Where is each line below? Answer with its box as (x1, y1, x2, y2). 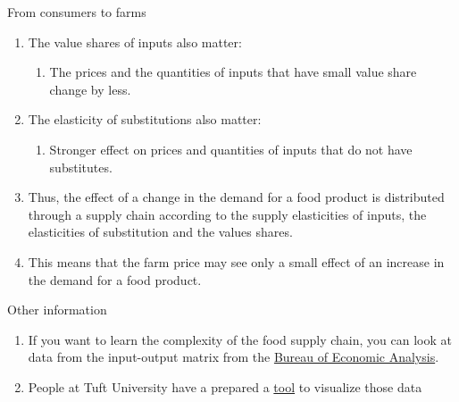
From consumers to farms (7, 3, 146, 21)
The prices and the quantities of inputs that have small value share (49, 63, 417, 81)
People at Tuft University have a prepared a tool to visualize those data (28, 377, 422, 396)
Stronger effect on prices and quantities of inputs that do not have (49, 139, 413, 158)
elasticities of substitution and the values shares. (28, 222, 293, 241)
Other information (7, 300, 107, 319)
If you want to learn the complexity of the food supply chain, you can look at (28, 330, 452, 348)
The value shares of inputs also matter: (28, 32, 242, 51)
